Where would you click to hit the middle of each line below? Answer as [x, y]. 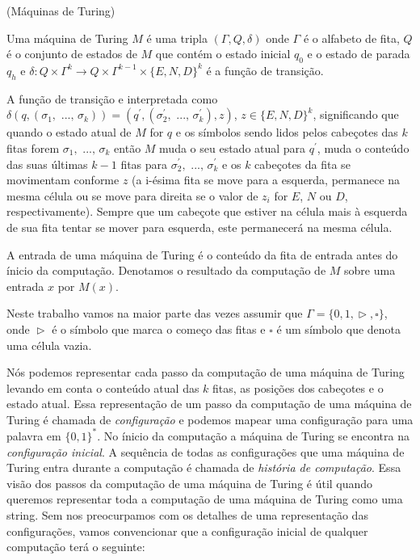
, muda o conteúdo [363, 147]
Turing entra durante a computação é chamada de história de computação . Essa [204, 467]
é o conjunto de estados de [72, 54]
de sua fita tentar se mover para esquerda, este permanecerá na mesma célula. [199, 227]
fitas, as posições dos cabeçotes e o [298, 387]
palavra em [34, 435]
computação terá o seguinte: [76, 547]
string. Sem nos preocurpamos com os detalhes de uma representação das [187, 514]
